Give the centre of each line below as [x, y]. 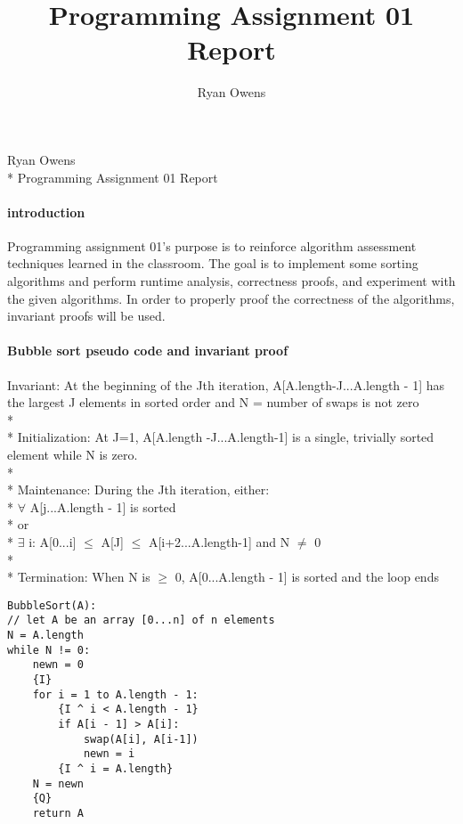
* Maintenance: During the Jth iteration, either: [138, 490]
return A [58, 813]
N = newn [58, 783]
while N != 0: [49, 650]
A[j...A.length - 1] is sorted [103, 506]
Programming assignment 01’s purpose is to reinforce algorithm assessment [212, 245]
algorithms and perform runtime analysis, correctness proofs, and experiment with [231, 281]
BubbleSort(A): [52, 605]
